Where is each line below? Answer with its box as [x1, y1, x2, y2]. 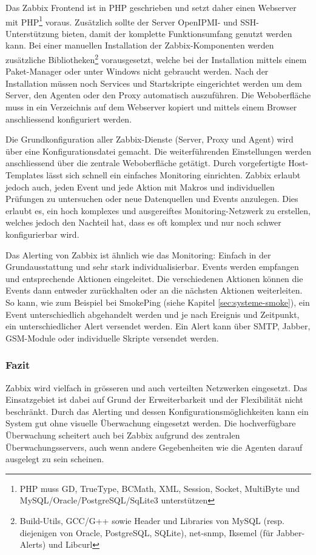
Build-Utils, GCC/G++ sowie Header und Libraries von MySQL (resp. [19, 514, 284, 526]
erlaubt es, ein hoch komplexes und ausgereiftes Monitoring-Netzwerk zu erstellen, [5, 204, 311, 217]
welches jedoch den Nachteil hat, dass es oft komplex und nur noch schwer [5, 216, 281, 229]
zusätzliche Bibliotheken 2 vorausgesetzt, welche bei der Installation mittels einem [5, 52, 307, 66]
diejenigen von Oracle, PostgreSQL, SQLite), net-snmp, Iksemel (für [19, 526, 274, 539]
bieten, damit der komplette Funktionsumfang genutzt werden [61, 27, 292, 39]
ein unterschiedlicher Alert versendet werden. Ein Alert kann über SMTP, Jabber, [5, 320, 311, 332]
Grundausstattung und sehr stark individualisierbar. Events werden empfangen [5, 260, 299, 273]
